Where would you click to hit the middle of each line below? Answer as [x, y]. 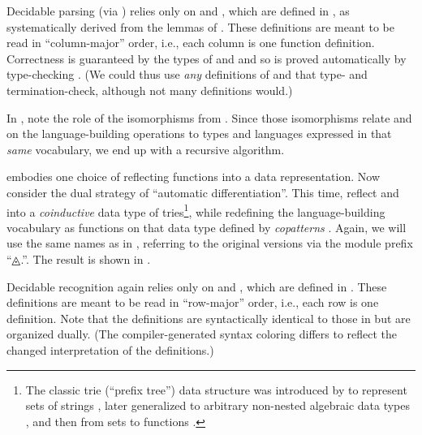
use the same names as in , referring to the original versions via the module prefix [210, 243]
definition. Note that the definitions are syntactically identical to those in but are [209, 318]
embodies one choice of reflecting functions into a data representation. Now [193, 177]
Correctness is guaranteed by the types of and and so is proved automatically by [207, 58]
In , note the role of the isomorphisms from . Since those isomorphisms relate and [209, 117]
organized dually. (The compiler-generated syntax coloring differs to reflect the [202, 334]
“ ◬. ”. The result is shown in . [79, 258]
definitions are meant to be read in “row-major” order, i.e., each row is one [193, 302]
